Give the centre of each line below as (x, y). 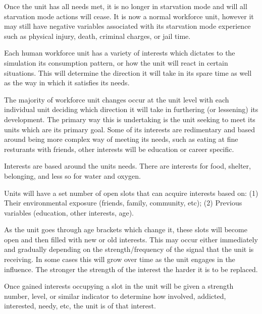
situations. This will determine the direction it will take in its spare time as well (128, 72)
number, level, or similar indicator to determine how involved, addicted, (115, 296)
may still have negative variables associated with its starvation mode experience (127, 26)
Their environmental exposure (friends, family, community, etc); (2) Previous (123, 203)
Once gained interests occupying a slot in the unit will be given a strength (119, 286)
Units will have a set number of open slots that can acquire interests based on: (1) (131, 193)
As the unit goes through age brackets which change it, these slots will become (126, 229)
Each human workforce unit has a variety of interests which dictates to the (120, 53)
